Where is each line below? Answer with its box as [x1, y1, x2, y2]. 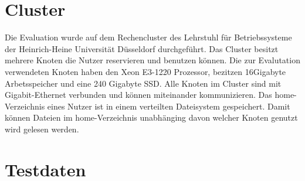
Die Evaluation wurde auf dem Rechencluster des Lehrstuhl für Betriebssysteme [5, 31, 292, 43]
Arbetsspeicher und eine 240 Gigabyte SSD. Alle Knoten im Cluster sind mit [5, 77, 282, 89]
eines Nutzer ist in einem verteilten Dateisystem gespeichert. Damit [47, 100, 290, 112]
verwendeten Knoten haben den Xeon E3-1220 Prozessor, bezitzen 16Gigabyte [5, 65, 286, 77]
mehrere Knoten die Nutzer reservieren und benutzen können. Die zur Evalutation [5, 54, 300, 66]
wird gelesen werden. [5, 122, 79, 135]
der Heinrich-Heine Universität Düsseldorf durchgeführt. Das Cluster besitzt [5, 42, 279, 54]
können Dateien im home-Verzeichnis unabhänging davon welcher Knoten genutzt [5, 111, 298, 124]
